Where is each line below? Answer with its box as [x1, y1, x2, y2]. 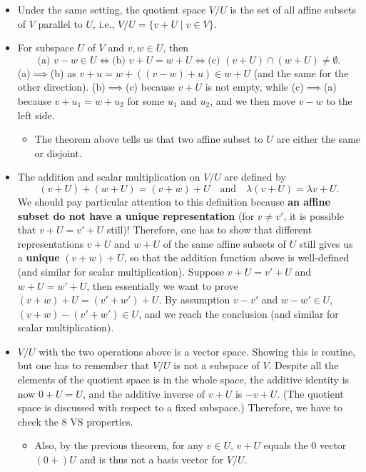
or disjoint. [34, 145, 82, 160]
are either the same [276, 131, 361, 146]
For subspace [17, 40, 74, 55]
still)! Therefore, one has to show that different [106, 222, 312, 237]
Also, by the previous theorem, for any [34, 438, 203, 453]
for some [127, 93, 165, 108]
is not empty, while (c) [205, 79, 304, 94]
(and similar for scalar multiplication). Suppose [17, 263, 225, 278]
